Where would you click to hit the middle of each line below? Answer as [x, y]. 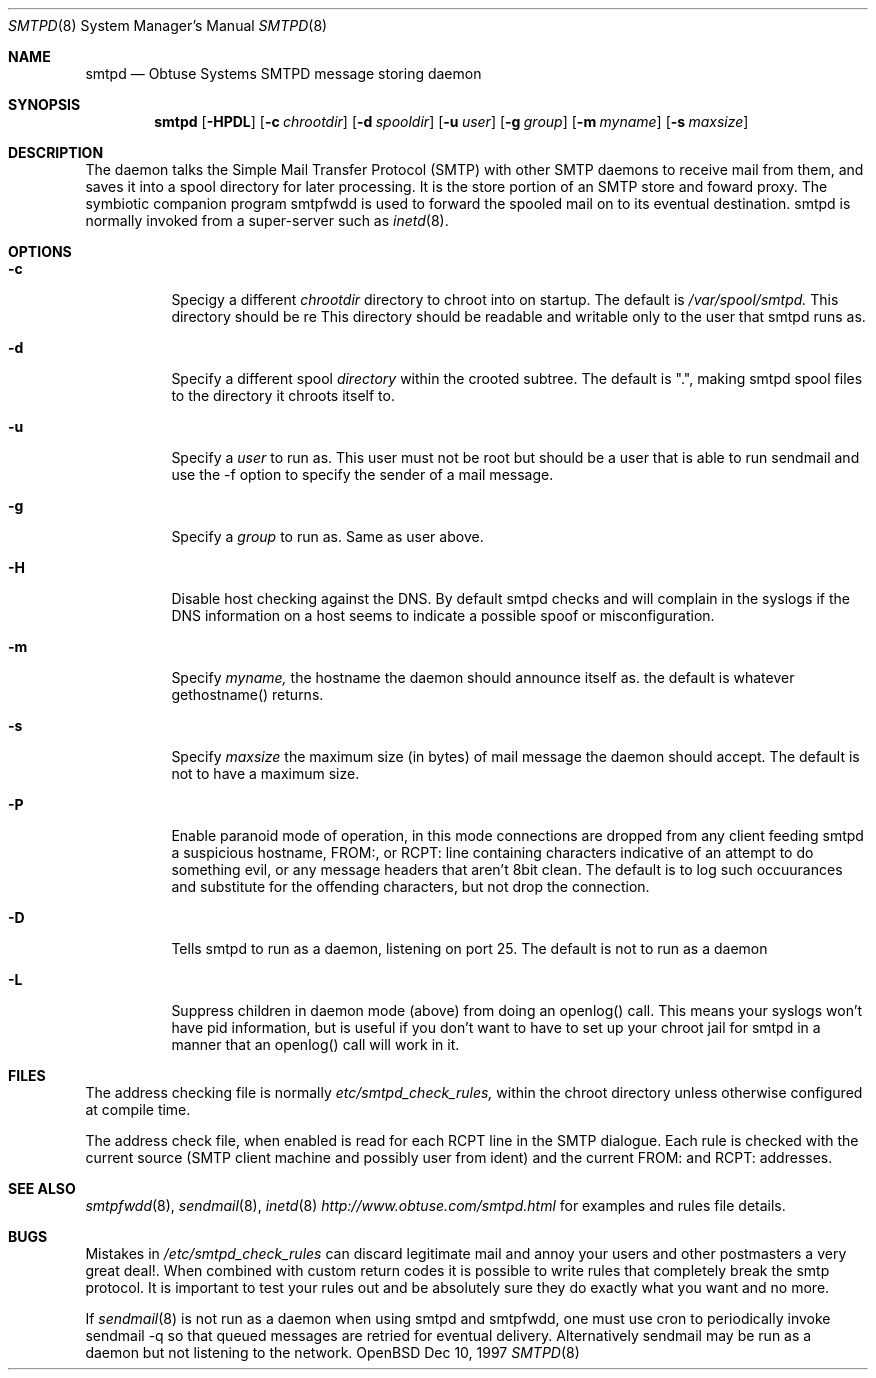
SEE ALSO [42, 1188]
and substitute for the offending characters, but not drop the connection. [410, 886]
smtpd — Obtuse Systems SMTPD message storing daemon [283, 73]
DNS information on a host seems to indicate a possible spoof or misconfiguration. [443, 615]
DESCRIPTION [56, 152]
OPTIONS [40, 251]
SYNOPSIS [44, 104]
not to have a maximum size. [265, 773]
